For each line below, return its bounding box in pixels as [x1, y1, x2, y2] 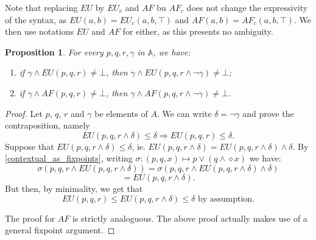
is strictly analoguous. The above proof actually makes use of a [72, 211, 307, 224]
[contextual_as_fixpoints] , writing [5, 152, 133, 164]
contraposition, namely [5, 119, 90, 132]
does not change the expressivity [186, 1, 308, 13]
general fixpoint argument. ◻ [5, 224, 115, 236]
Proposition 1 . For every [5, 45, 104, 58]
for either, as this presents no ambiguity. [122, 25, 273, 38]
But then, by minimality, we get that [5, 182, 143, 194]
